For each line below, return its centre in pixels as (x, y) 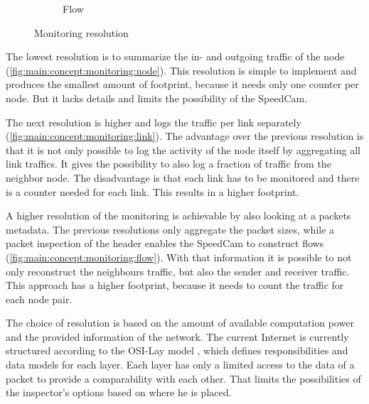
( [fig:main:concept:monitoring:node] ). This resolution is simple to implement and (181, 70)
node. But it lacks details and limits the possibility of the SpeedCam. (157, 98)
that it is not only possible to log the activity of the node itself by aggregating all (183, 149)
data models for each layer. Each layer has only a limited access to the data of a (180, 365)
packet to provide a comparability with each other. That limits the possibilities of (183, 378)
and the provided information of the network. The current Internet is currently (177, 336)
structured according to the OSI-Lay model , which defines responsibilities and (177, 350)
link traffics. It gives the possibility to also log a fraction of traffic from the (169, 164)
